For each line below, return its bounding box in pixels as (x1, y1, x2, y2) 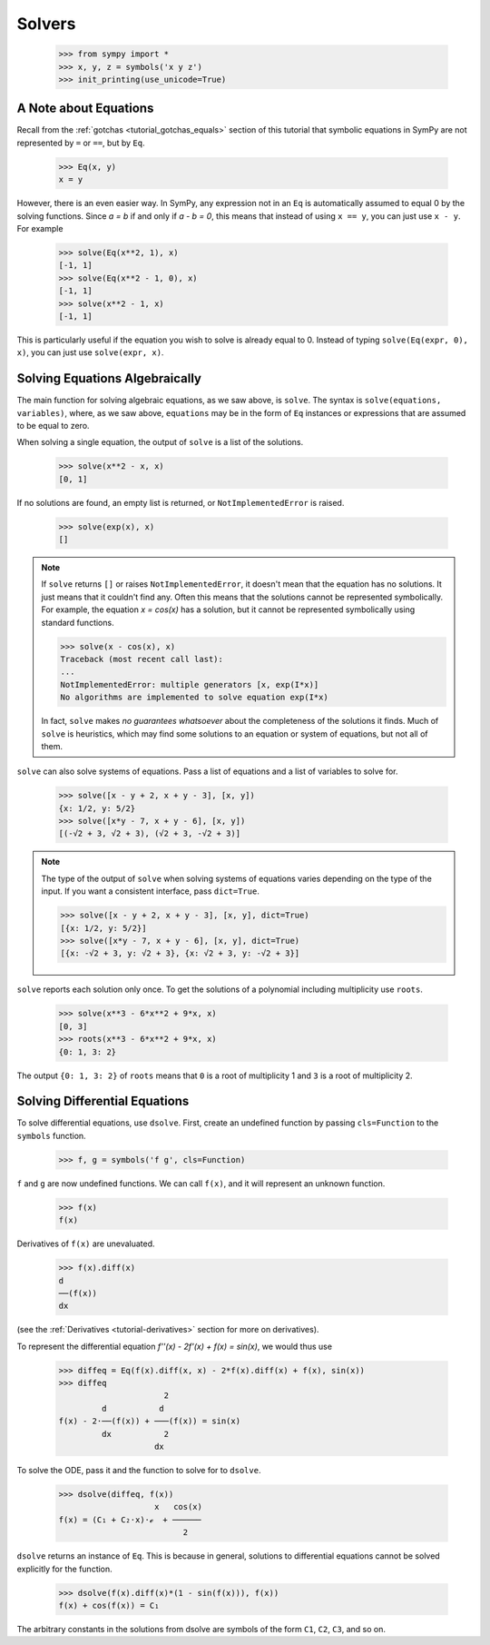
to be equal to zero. (16, 420, 90, 431)
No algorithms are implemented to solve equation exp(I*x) (60, 692, 328, 703)
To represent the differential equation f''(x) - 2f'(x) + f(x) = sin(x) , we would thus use (16, 1341, 333, 1352)
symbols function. (16, 1130, 86, 1141)
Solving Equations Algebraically (16, 371, 201, 386)
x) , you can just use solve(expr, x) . (16, 347, 164, 358)
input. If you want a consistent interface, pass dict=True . (41, 886, 260, 897)
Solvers (16, 14, 76, 34)
